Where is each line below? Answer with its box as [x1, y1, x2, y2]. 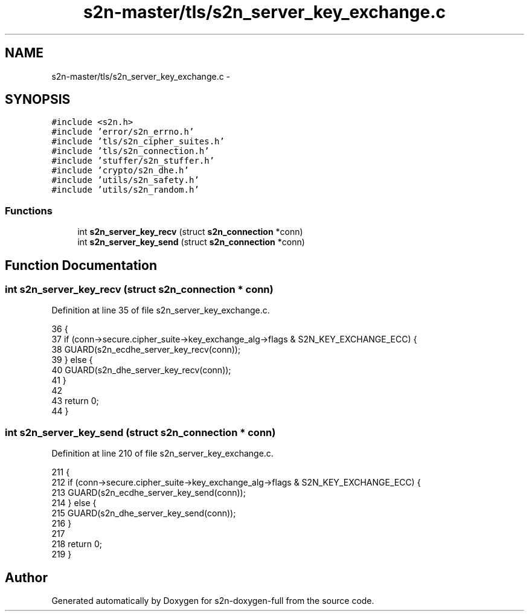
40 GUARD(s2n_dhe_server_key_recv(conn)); [51, 365, 231, 376]
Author [5, 569, 48, 585]
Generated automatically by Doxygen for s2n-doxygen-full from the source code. [51, 595, 374, 606]
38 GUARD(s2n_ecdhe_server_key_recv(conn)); [51, 344, 241, 355]
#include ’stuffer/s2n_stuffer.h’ [51, 156, 215, 166]
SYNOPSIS [5, 92, 71, 107]
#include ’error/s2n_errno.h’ [51, 127, 194, 137]
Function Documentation [5, 257, 157, 273]
